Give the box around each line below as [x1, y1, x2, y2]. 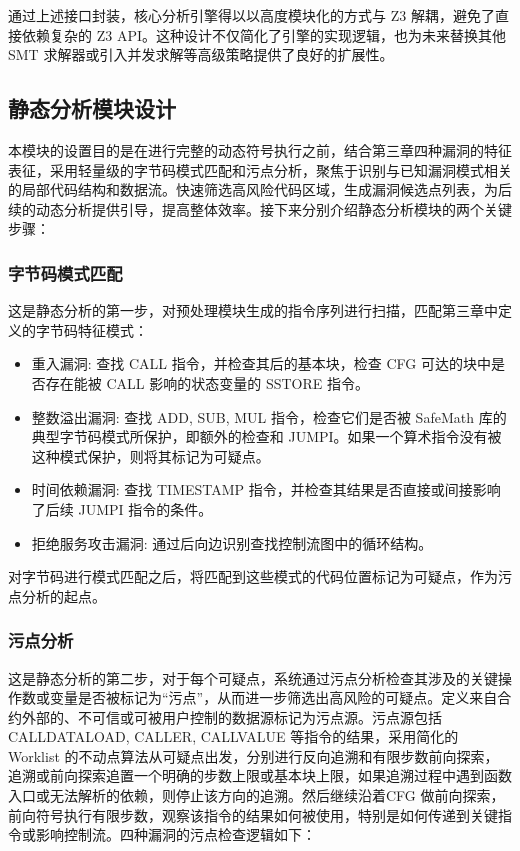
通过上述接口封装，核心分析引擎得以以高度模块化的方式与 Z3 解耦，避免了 [8, 5, 495, 25]
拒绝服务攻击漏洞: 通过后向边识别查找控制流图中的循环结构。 [31, 532, 433, 553]
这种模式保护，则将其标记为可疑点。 [31, 445, 270, 466]
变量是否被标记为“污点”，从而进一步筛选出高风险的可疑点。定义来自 [49, 687, 498, 708]
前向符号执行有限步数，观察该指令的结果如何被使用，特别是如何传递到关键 [8, 804, 498, 825]
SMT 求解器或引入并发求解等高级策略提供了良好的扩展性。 [8, 44, 394, 65]
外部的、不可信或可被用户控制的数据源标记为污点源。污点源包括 [21, 706, 442, 727]
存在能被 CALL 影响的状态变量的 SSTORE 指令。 [45, 372, 369, 393]
